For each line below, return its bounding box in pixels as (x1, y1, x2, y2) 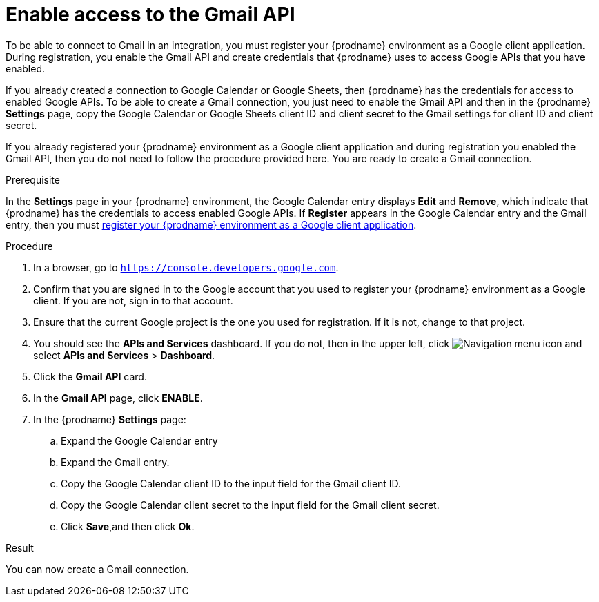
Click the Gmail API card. (33, 370, 147, 382)
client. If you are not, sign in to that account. (33, 294, 233, 307)
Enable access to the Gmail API (6, 3, 295, 26)
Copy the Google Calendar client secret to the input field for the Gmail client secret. (61, 498, 440, 511)
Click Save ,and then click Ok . (61, 520, 195, 532)
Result (6, 541, 34, 554)
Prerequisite (6, 173, 60, 186)
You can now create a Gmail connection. (6, 563, 189, 575)
